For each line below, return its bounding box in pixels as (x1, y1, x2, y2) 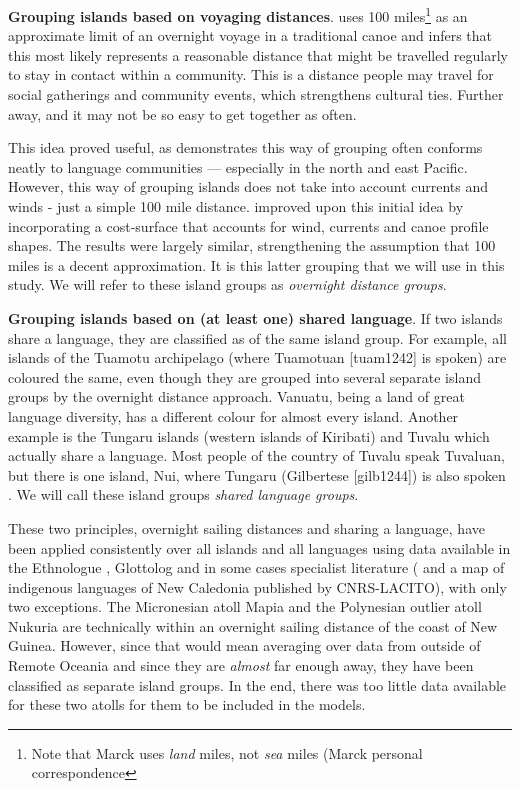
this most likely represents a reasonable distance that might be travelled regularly (8, 44, 509, 65)
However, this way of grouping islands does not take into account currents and (8, 176, 489, 197)
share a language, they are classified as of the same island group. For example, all (8, 327, 507, 348)
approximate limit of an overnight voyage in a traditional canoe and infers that (8, 25, 493, 46)
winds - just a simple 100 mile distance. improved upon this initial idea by (8, 196, 464, 216)
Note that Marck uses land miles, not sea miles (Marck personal (31, 742, 423, 763)
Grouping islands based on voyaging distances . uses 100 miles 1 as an (8, 3, 468, 26)
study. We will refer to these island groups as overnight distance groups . (8, 274, 447, 295)
